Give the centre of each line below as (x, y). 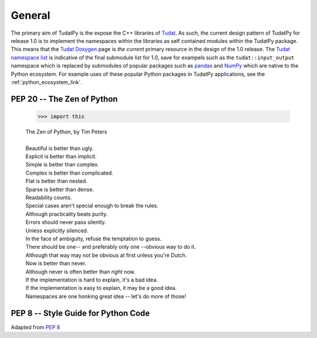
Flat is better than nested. (56, 181)
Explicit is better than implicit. (61, 156)
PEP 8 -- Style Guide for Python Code (80, 313)
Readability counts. (49, 198)
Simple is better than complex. (62, 165)
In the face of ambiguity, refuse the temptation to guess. (94, 239)
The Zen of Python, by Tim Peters (66, 132)
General (31, 15)
